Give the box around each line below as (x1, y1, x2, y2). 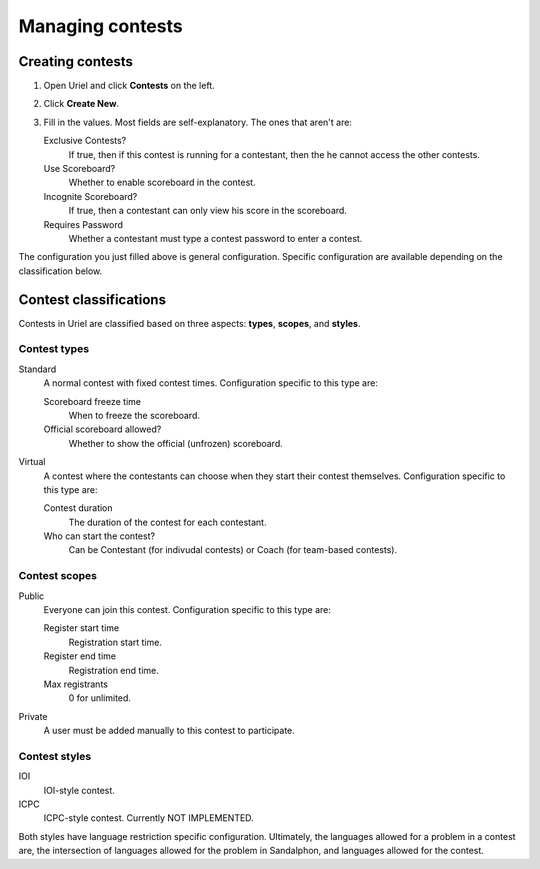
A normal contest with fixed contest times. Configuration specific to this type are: (43, 377, 379, 389)
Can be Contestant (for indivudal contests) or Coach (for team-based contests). (68, 544, 398, 556)
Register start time (43, 622, 120, 634)
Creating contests (18, 53, 134, 70)
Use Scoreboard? (43, 163, 116, 175)
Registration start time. (68, 636, 162, 648)
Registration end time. (68, 664, 159, 676)
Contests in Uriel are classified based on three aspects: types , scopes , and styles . (18, 317, 361, 329)
